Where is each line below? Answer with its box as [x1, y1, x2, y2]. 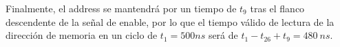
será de [208, 28, 238, 42]
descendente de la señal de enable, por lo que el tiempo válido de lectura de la [6, 14, 334, 29]
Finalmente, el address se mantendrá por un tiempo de [6, 1, 237, 15]
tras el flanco [250, 1, 305, 15]
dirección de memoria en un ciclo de [6, 28, 158, 42]
